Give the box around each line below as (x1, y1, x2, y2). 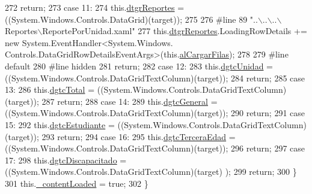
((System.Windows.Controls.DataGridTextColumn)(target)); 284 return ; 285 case (5, 71, 305, 84)
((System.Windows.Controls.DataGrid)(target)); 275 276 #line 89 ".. (5, 13, 258, 25)
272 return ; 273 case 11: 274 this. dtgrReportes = (5, 1, 185, 13)
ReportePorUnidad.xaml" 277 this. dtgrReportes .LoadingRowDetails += (42, 25, 307, 37)
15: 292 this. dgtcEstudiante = (5, 118, 115, 131)
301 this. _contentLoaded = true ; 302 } (5, 177, 148, 189)
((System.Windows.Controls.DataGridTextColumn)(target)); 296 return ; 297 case (5, 142, 305, 154)
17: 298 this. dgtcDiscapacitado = (5, 153, 127, 166)
